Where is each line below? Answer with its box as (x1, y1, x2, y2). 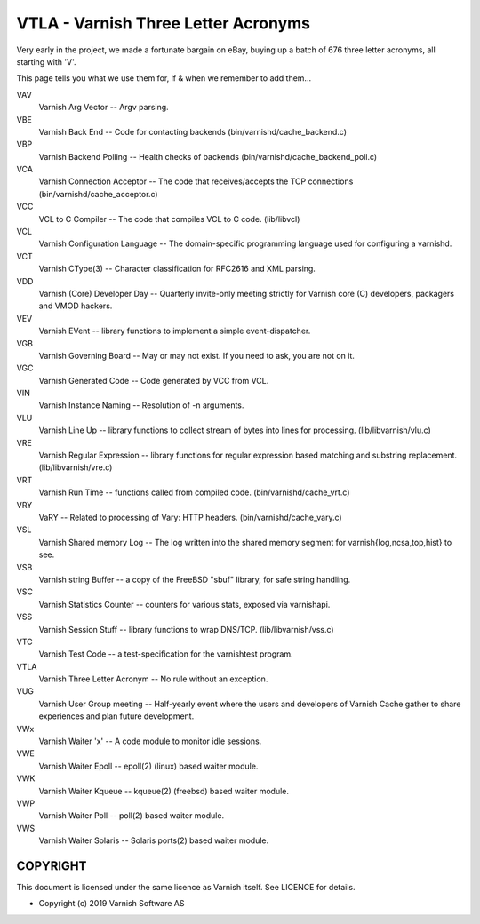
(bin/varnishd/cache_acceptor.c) (38, 188, 159, 199)
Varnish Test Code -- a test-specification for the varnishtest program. (38, 649, 293, 659)
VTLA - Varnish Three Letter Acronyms (16, 13, 311, 33)
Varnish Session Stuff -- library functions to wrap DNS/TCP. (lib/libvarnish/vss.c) (38, 624, 334, 634)
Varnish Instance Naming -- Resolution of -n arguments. (38, 400, 244, 410)
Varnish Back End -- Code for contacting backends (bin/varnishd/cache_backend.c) (38, 126, 347, 137)
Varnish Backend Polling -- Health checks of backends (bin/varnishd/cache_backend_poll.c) (38, 151, 378, 162)
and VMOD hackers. (38, 300, 113, 311)
